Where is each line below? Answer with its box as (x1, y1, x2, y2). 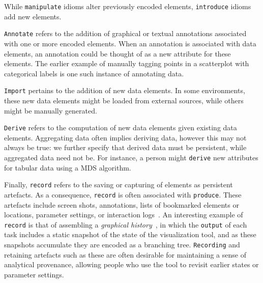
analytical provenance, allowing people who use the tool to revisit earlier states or (4, 259, 259, 270)
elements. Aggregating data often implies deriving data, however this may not (4, 132, 247, 143)
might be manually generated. (4, 105, 97, 116)
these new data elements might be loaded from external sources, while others (4, 95, 244, 105)
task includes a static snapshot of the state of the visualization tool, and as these (4, 229, 256, 240)
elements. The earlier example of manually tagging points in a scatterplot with (4, 58, 249, 69)
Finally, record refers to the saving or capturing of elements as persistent (4, 179, 233, 190)
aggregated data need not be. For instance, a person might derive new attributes (4, 152, 258, 162)
